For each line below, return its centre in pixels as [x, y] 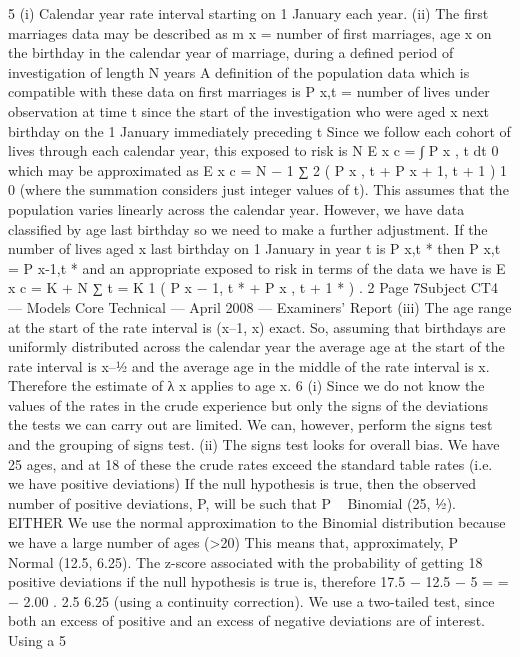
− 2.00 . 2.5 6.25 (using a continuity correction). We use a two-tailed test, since [251, 600]
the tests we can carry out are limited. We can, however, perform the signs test [250, 424]
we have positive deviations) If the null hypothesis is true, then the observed [242, 483]
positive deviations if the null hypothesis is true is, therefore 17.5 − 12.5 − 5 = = [258, 581]
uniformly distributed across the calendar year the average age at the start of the [256, 346]
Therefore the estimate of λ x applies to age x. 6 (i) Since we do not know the [246, 385]
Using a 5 [37, 640]
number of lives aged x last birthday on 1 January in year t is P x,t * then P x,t [254, 248]
